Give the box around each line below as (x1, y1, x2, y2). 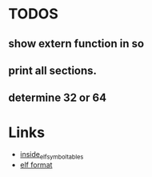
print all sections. (8, 63, 98, 77)
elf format (19, 160, 53, 170)
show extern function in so (8, 37, 145, 50)
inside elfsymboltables (19, 150, 84, 161)
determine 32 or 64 (8, 91, 106, 105)
